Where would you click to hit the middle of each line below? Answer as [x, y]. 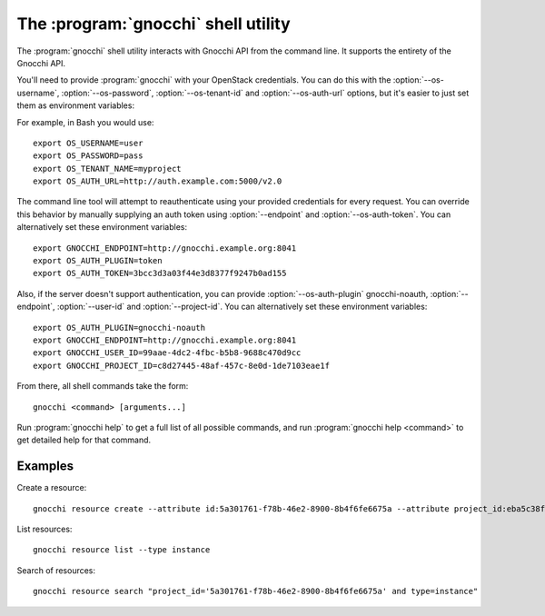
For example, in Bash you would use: [85, 122]
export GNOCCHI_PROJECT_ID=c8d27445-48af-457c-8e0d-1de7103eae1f [182, 365]
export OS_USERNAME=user [88, 143]
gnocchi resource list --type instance [122, 550]
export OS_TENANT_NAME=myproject [107, 169]
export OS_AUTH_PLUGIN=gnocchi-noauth [119, 328]
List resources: [45, 529]
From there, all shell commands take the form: [103, 386]
